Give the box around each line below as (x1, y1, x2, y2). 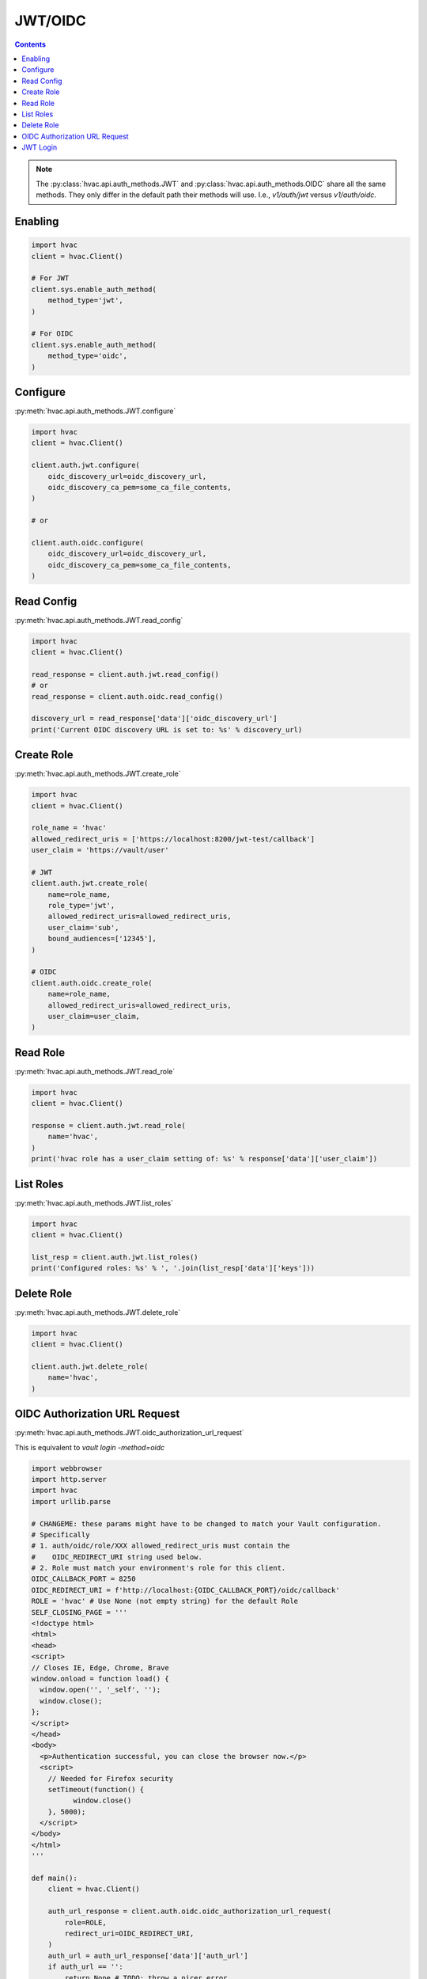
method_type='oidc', (47, 351, 128, 360)
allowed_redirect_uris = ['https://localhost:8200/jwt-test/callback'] (31, 834, 316, 843)
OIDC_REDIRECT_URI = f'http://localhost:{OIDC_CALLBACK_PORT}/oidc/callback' (31, 1586, 340, 1594)
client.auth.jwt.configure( (31, 461, 140, 470)
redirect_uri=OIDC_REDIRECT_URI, (64, 1928, 195, 1938)
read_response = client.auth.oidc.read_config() (31, 692, 224, 701)
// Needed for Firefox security (47, 1774, 174, 1783)
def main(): (31, 1874, 78, 1883)
